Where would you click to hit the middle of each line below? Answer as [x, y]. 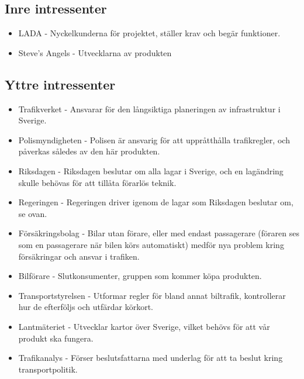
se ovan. [33, 213]
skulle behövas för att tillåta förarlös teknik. [97, 182]
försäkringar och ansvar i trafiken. [79, 256]
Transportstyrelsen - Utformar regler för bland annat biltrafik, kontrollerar [152, 295]
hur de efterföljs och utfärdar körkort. [86, 307]
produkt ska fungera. [56, 338]
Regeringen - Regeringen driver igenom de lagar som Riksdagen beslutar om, [156, 202]
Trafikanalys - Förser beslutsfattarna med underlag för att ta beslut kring [151, 358]
